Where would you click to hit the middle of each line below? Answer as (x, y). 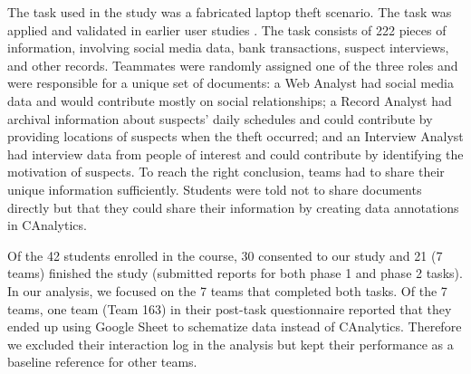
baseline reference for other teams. (102, 362)
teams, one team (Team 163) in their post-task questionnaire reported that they (230, 308)
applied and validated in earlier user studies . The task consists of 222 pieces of (227, 29)
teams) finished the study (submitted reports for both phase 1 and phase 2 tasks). (235, 273)
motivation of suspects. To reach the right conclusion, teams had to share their (226, 172)
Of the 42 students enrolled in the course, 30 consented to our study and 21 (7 (225, 255)
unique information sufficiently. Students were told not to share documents (215, 189)
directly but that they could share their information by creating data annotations (233, 207)
